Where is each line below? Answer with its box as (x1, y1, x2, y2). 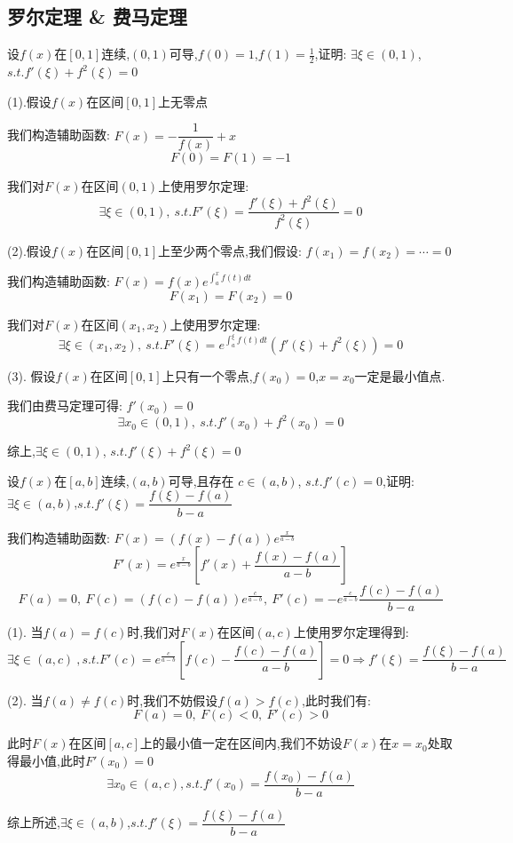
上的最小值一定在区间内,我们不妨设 (139, 734, 343, 752)
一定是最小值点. (354, 366, 446, 385)
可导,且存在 (168, 471, 234, 489)
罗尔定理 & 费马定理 (7, 3, 187, 30)
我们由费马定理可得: (7, 396, 122, 415)
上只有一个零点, (162, 366, 253, 385)
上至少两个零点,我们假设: (158, 241, 302, 259)
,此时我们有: (301, 690, 371, 709)
